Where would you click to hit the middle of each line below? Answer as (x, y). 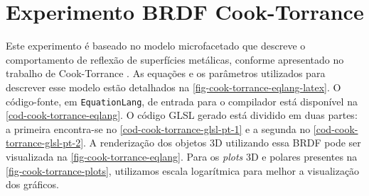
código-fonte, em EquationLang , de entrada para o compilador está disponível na (182, 101)
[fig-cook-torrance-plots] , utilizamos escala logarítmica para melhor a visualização (183, 170)
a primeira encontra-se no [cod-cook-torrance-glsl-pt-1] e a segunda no (158, 128)
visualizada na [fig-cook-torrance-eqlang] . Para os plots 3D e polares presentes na (182, 156)
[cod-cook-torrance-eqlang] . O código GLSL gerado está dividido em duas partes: (182, 115)
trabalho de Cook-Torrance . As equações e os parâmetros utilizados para (166, 73)
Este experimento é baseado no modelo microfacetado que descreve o (156, 46)
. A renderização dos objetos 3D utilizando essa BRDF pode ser (222, 143)
